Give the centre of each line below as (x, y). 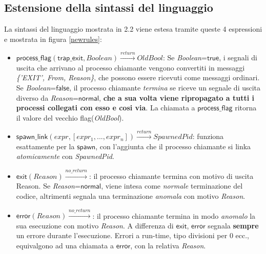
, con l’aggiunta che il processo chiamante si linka (173, 146)
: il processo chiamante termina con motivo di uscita (171, 176)
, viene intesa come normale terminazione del (172, 186)
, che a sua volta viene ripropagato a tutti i (177, 97)
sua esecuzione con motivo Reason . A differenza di (95, 225)
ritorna (246, 108)
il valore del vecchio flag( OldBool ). (70, 117)
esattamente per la (45, 146)
